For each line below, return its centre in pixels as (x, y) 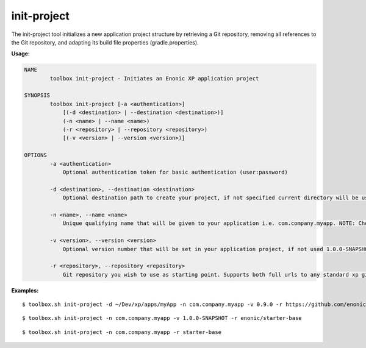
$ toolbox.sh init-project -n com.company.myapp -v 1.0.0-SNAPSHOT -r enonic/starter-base (162, 318)
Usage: (21, 54)
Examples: (25, 290)
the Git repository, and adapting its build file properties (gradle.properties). (105, 42)
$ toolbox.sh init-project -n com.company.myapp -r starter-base (122, 332)
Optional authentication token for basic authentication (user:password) (175, 172)
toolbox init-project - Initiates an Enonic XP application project (154, 78)
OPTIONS (35, 155)
